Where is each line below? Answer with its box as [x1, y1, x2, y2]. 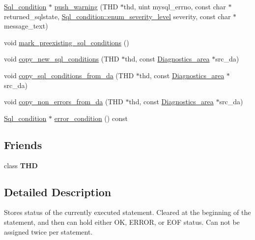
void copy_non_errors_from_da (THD [4, 96, 123, 107]
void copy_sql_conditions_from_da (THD [4, 70, 134, 80]
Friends [4, 137, 42, 152]
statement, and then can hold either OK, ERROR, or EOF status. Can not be [4, 216, 240, 227]
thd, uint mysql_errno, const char [123, 1, 226, 11]
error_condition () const [54, 113, 128, 123]
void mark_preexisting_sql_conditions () [4, 37, 129, 47]
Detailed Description [4, 184, 112, 199]
